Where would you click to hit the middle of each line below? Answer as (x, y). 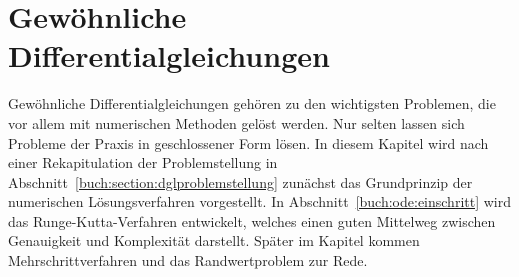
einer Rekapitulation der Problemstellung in (143, 162)
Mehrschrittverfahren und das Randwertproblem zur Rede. (188, 260)
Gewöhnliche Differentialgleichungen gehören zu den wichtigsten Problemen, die (252, 103)
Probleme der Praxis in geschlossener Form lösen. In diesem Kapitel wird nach (248, 142)
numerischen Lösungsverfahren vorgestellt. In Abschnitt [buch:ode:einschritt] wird (260, 201)
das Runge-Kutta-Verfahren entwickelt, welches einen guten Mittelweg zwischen (252, 220)
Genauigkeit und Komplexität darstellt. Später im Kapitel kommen (214, 240)
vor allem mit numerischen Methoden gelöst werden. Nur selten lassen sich (236, 122)
